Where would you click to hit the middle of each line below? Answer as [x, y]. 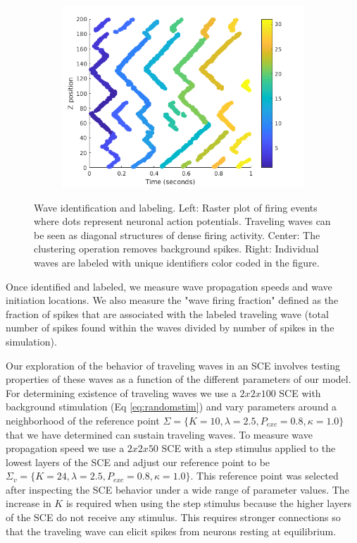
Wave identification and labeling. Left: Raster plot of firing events [176, 207]
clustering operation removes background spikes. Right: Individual [176, 249]
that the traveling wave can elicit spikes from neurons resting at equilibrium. [171, 531]
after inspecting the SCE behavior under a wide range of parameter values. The [177, 489]
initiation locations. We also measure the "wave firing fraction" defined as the [172, 300]
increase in [29, 503]
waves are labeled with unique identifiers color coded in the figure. [177, 262]
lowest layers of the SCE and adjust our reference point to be [138, 462]
